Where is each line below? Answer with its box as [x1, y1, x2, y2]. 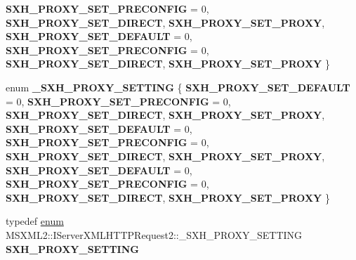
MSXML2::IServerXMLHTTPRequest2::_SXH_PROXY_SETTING [6, 227, 303, 242]
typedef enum [6, 214, 64, 228]
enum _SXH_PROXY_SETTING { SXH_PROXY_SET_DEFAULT [6, 79, 350, 94]
